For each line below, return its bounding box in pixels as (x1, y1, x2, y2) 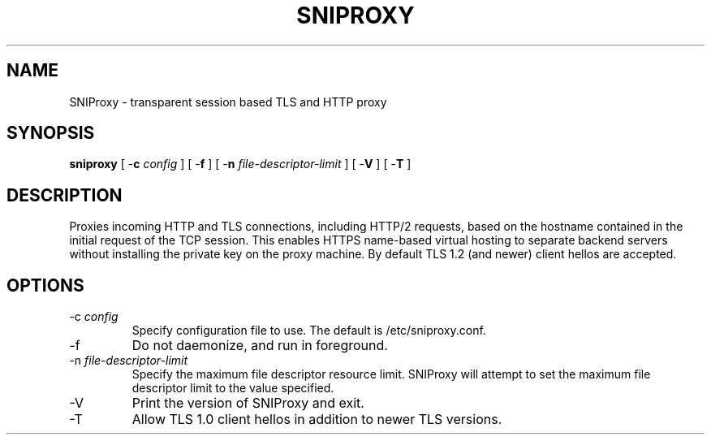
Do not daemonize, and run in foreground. (131, 337, 388, 354)
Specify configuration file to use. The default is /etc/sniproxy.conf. (131, 323, 486, 338)
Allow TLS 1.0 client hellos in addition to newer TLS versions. (131, 411, 502, 428)
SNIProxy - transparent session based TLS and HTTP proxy (69, 94, 387, 109)
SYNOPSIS (6, 123, 95, 144)
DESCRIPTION (6, 184, 123, 205)
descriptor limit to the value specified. (131, 381, 334, 396)
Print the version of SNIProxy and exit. (131, 395, 364, 412)
